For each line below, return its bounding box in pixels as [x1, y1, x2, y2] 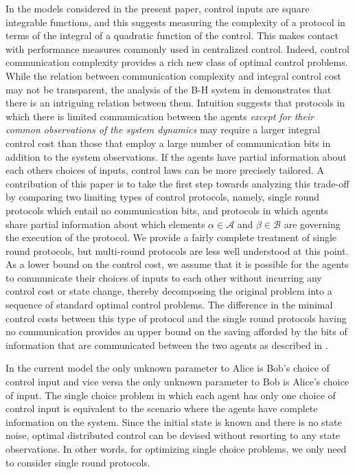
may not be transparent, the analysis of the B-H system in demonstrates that [5, 82, 332, 96]
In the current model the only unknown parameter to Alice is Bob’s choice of [5, 361, 330, 375]
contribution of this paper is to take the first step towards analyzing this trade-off [5, 176, 350, 190]
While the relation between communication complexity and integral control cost [5, 68, 341, 82]
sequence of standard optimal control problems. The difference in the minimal [5, 297, 333, 312]
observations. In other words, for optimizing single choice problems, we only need [5, 442, 347, 455]
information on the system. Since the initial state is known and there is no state [5, 414, 342, 429]
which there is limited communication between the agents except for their [5, 109, 314, 123]
